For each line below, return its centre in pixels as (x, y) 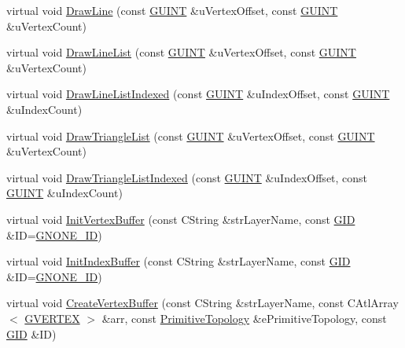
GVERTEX (52, 318)
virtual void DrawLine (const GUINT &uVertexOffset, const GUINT (172, 10)
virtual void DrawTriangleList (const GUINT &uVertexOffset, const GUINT (191, 136)
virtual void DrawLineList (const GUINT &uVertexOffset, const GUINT (181, 52)
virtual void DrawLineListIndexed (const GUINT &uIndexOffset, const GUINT (198, 94)
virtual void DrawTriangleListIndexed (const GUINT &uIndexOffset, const (187, 177)
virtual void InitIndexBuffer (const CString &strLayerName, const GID (179, 261)
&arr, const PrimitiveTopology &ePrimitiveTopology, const (244, 318)
